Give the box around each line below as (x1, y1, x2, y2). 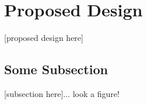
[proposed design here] (4, 32, 83, 44)
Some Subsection (4, 60, 108, 78)
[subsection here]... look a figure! (4, 87, 120, 99)
